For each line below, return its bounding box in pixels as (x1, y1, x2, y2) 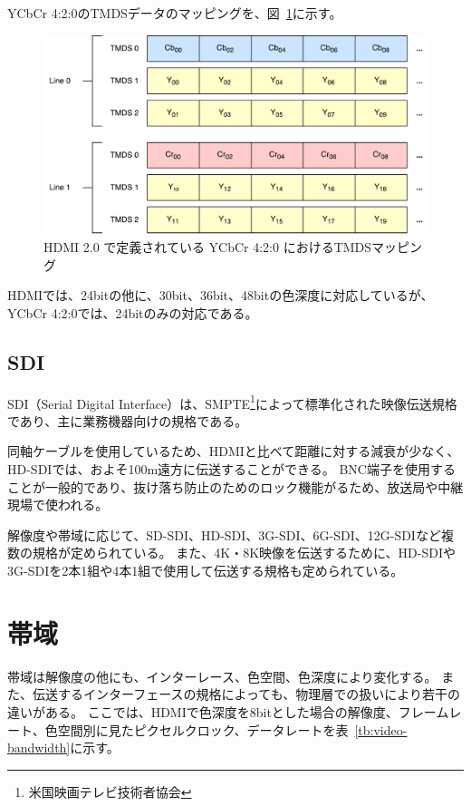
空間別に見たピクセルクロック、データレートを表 (57, 720, 349, 739)
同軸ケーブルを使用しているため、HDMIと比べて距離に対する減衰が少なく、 (7, 442, 460, 461)
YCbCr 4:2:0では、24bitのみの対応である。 (7, 303, 258, 322)
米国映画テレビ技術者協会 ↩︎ (28, 782, 192, 801)
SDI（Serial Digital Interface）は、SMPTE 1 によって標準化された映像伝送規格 (7, 391, 457, 413)
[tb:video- (354, 720, 408, 739)
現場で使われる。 (7, 495, 109, 514)
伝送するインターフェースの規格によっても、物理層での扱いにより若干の (32, 685, 460, 704)
